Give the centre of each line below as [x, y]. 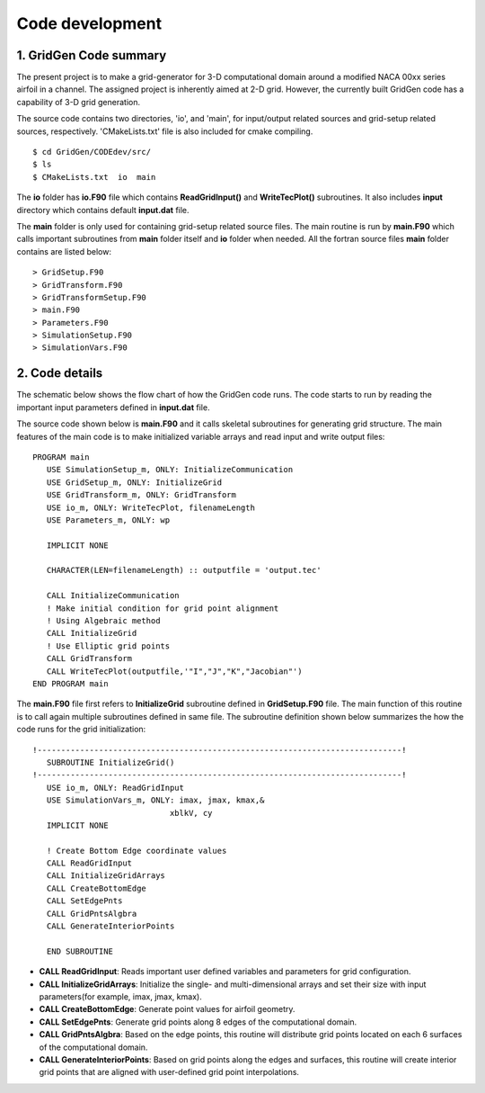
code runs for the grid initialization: [81, 730]
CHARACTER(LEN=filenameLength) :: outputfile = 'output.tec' [184, 570]
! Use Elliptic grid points [108, 646]
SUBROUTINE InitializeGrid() [110, 762]
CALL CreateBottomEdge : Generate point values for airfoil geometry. [167, 1009]
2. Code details [60, 373]
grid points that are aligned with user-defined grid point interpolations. [169, 1072]
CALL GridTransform [89, 658]
